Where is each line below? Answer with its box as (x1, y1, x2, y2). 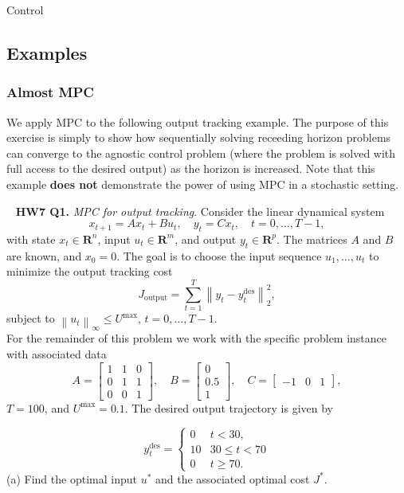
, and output (175, 230, 237, 247)
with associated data (6, 346, 107, 362)
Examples (6, 40, 88, 65)
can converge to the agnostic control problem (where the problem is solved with (6, 144, 396, 161)
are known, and (6, 247, 82, 264)
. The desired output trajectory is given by (124, 399, 334, 416)
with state (6, 230, 56, 247)
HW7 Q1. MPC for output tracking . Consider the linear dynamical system (15, 202, 385, 219)
